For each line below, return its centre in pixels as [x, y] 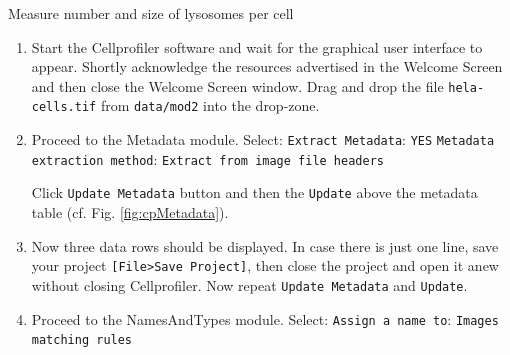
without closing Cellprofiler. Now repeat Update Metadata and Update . [249, 284]
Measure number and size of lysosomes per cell [151, 13]
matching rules [82, 340]
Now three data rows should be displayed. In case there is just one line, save [265, 245]
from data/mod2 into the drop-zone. [210, 105]
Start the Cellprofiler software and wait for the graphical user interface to [257, 46]
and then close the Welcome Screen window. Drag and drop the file [237, 85]
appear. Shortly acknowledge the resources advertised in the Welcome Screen [267, 66]
